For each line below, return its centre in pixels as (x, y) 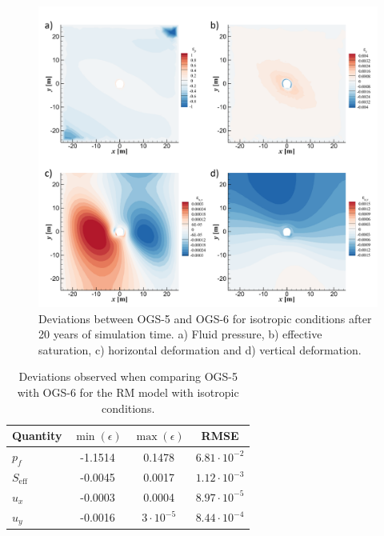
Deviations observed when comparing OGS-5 (128, 376)
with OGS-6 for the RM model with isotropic (128, 392)
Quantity (37, 436)
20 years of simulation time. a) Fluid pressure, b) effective (180, 334)
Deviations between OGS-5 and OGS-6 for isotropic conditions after (205, 318)
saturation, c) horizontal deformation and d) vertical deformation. (200, 349)
